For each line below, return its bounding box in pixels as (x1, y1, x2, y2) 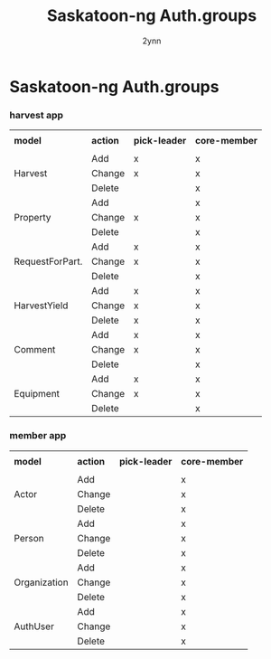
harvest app (9, 108, 64, 121)
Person (14, 532, 44, 544)
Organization (14, 576, 70, 588)
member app (9, 429, 67, 442)
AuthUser (14, 620, 54, 633)
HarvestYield (14, 299, 69, 312)
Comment (14, 344, 56, 356)
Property (14, 212, 51, 224)
